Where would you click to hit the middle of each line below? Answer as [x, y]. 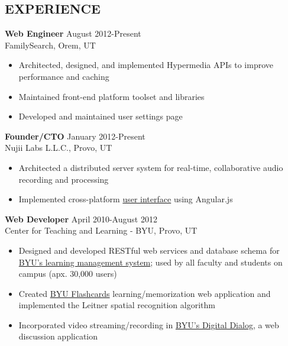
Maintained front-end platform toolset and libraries [111, 96]
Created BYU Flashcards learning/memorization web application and [145, 293]
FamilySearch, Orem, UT [50, 45]
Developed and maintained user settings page [101, 116]
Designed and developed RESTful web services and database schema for [149, 250]
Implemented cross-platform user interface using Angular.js [126, 199]
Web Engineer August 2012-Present [73, 33]
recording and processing [64, 179]
